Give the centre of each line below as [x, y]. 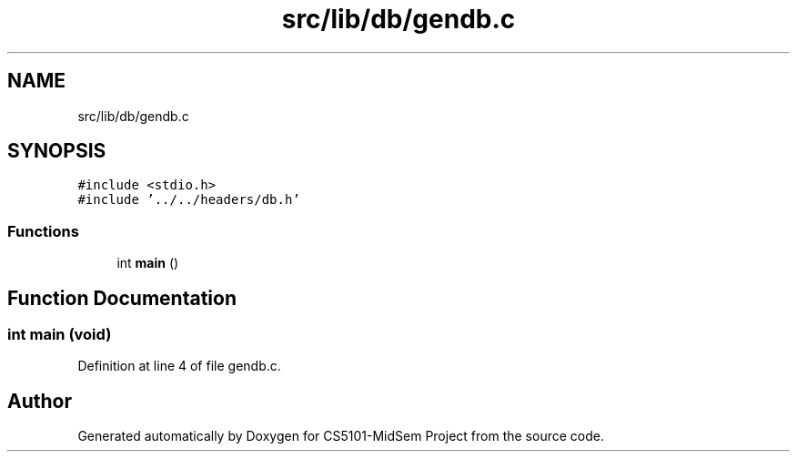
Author [40, 401]
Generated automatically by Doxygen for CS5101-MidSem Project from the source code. [341, 436]
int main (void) [60, 335]
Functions [43, 231]
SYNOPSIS [57, 151]
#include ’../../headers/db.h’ [189, 200]
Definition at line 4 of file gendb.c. [179, 366]
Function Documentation [122, 298]
